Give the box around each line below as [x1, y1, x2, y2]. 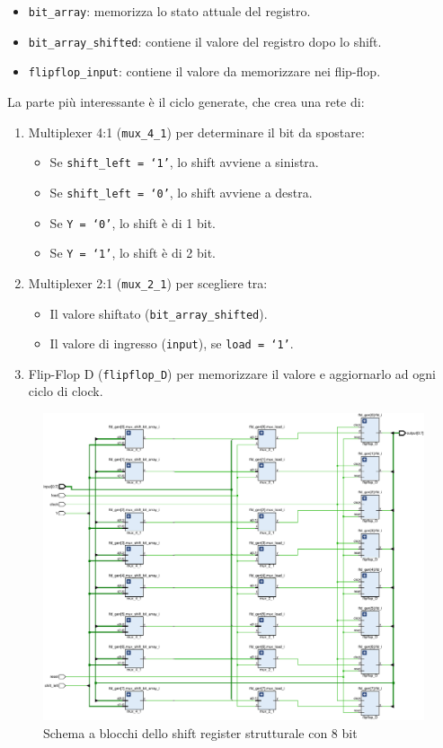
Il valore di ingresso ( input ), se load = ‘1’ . [49, 334, 294, 353]
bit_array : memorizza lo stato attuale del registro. [28, 2, 311, 20]
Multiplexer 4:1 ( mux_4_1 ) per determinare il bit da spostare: [28, 122, 365, 141]
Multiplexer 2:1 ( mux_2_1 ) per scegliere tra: [28, 273, 268, 292]
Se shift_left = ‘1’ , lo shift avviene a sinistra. [49, 153, 319, 172]
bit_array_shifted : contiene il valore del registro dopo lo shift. [28, 31, 382, 50]
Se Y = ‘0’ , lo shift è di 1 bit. [49, 213, 216, 232]
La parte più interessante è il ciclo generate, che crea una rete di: [7, 92, 365, 110]
